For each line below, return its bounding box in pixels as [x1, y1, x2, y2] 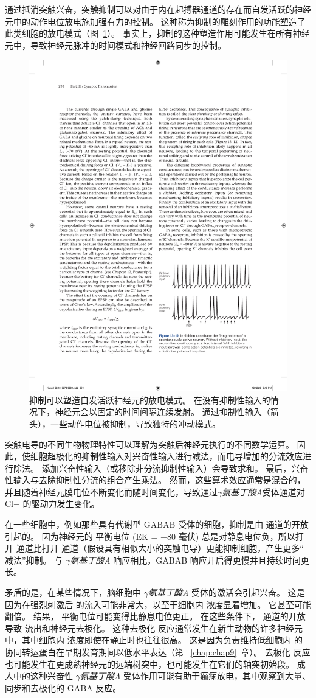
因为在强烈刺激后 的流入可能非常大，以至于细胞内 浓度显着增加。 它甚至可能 [5, 598, 311, 610]
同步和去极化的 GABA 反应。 [5, 681, 122, 694]
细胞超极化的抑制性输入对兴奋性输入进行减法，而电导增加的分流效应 [30, 450, 303, 462]
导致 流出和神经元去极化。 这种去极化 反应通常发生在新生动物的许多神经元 [5, 621, 303, 634]
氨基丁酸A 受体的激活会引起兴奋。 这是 [148, 586, 305, 599]
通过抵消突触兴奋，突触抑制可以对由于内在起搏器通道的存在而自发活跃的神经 [5, 3, 311, 15]
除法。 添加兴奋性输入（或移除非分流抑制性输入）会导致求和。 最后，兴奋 [13, 461, 309, 474]
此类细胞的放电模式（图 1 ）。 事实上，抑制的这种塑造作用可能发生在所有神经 [5, 27, 310, 40]
